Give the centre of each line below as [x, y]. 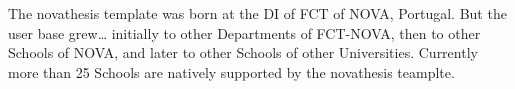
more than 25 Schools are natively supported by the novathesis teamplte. [231, 71]
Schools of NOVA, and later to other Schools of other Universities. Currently [243, 52]
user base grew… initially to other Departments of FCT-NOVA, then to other [244, 32]
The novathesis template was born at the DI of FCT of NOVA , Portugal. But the [257, 13]
